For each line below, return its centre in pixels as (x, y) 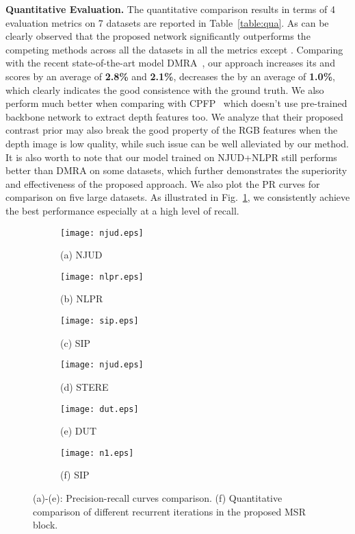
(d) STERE (84, 386)
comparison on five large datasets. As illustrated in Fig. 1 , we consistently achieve (178, 197)
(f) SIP (75, 475)
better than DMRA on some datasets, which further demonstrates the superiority (176, 170)
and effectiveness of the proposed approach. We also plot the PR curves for (163, 183)
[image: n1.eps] (97, 453)
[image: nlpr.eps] (102, 277)
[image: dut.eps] (100, 409)
